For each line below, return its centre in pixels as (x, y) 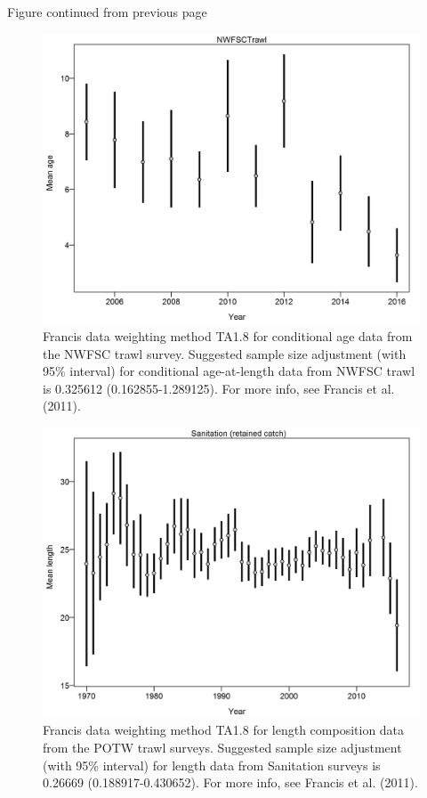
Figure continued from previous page (107, 12)
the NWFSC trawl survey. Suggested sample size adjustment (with (225, 353)
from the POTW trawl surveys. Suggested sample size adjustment (222, 748)
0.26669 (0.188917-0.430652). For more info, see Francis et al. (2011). (230, 782)
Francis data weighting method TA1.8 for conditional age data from (228, 336)
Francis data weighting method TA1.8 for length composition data (224, 730)
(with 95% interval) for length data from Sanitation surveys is (212, 765)
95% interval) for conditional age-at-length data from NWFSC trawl (229, 371)
